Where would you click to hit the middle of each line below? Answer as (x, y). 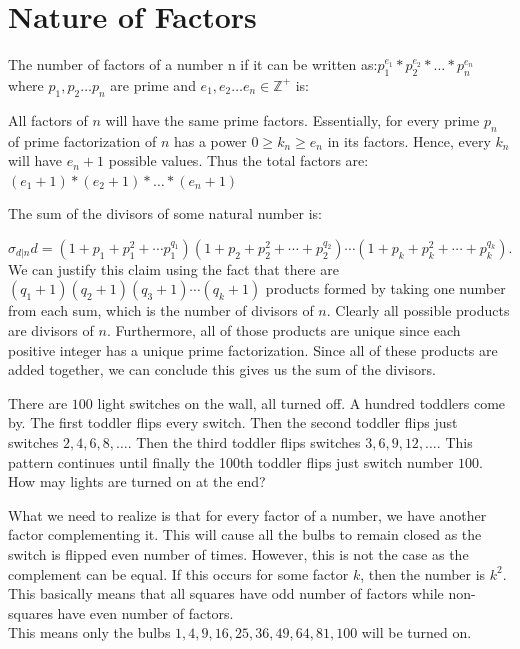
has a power (210, 140)
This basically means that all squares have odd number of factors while (226, 593)
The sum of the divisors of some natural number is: (165, 213)
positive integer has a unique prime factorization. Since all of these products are (253, 349)
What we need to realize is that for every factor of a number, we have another (247, 514)
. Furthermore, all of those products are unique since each (283, 330)
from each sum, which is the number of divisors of (161, 310)
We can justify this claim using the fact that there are (173, 268)
